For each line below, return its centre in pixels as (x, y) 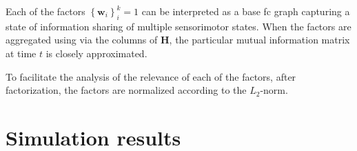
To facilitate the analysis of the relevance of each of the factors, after (151, 76)
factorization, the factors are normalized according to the (126, 90)
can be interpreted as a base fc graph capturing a (246, 11)
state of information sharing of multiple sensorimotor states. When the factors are (178, 26)
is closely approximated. (96, 53)
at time (21, 53)
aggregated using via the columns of (82, 40)
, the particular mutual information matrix (259, 40)
